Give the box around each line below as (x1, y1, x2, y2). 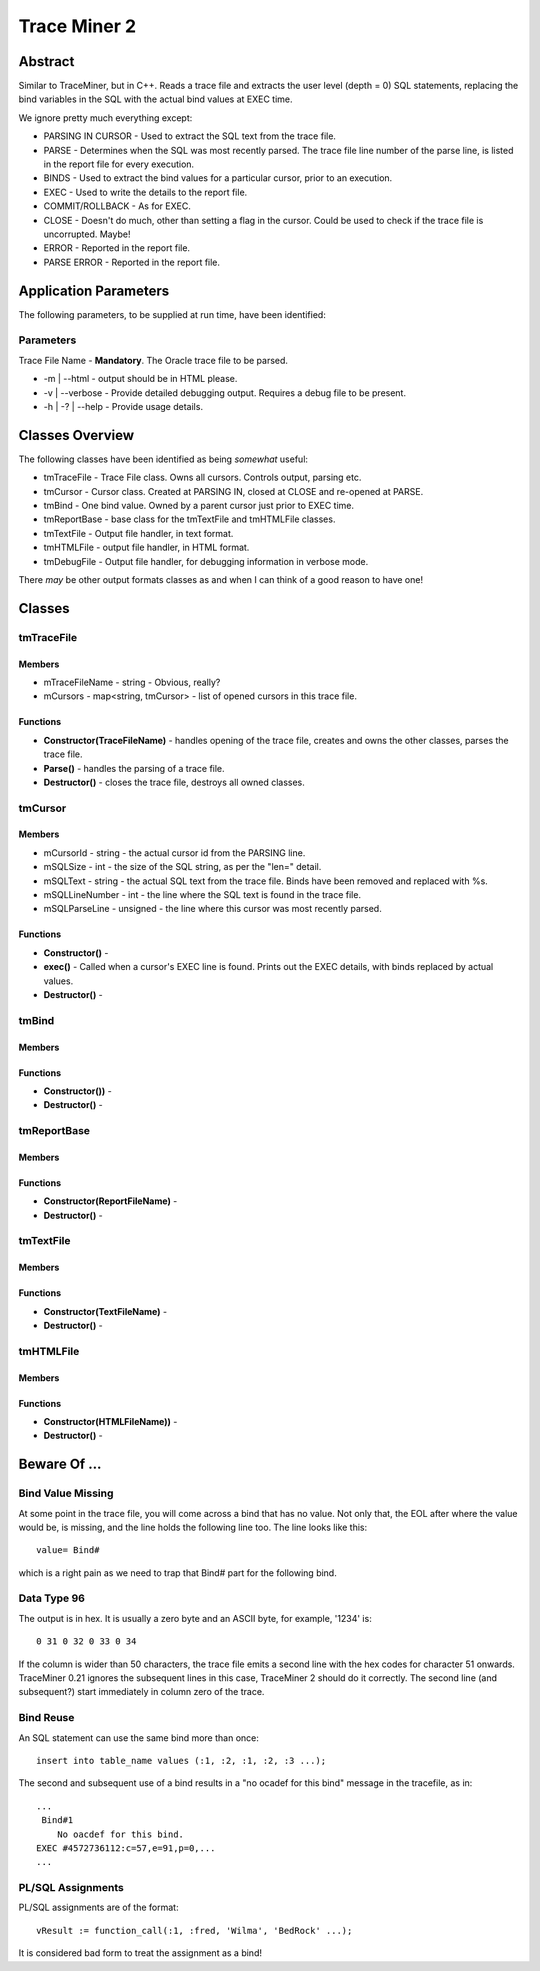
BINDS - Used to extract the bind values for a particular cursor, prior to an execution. (43, 172, 393, 184)
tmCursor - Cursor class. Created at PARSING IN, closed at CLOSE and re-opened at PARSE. (43, 485, 424, 497)
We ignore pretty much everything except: (18, 111, 193, 124)
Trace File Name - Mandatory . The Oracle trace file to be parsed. (18, 354, 289, 366)
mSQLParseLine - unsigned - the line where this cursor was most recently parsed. (43, 903, 382, 915)
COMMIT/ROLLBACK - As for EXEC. (43, 200, 192, 212)
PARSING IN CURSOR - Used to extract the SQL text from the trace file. (43, 130, 337, 142)
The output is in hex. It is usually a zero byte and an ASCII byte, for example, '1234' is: (18, 1612, 372, 1624)
